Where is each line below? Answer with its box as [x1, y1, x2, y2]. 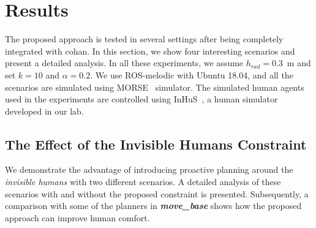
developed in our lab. [5, 104, 84, 117]
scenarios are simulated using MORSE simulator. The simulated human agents [5, 80, 304, 93]
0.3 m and [271, 56, 311, 69]
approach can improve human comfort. [5, 211, 150, 224]
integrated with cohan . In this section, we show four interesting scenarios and [5, 44, 295, 57]
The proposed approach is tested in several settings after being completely [5, 32, 284, 45]
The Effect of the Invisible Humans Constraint [5, 134, 307, 153]
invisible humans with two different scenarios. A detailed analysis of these [5, 175, 281, 188]
